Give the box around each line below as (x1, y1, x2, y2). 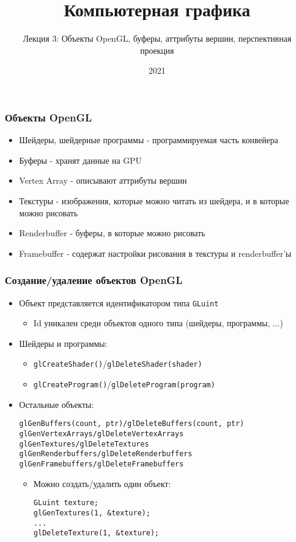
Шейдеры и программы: (19, 337, 108, 349)
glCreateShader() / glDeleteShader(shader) (33, 357, 202, 370)
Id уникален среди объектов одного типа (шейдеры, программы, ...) (33, 317, 283, 329)
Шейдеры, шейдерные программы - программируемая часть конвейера (19, 134, 278, 146)
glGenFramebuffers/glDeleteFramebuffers (19, 459, 184, 468)
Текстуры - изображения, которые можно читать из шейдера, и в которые (19, 194, 289, 207)
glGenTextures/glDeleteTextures (19, 439, 149, 448)
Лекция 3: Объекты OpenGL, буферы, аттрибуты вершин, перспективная (22, 32, 292, 45)
